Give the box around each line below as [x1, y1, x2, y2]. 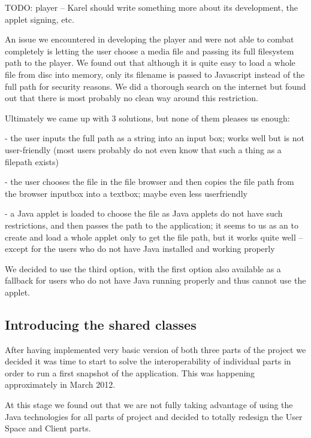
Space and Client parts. [5, 422, 91, 434]
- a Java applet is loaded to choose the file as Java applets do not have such [5, 207, 283, 220]
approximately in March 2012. [5, 378, 116, 391]
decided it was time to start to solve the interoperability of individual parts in [5, 355, 291, 367]
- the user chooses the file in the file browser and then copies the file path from [5, 175, 294, 188]
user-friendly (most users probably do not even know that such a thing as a [5, 143, 282, 156]
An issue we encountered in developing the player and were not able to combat [5, 33, 294, 45]
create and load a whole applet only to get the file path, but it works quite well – [5, 230, 303, 243]
